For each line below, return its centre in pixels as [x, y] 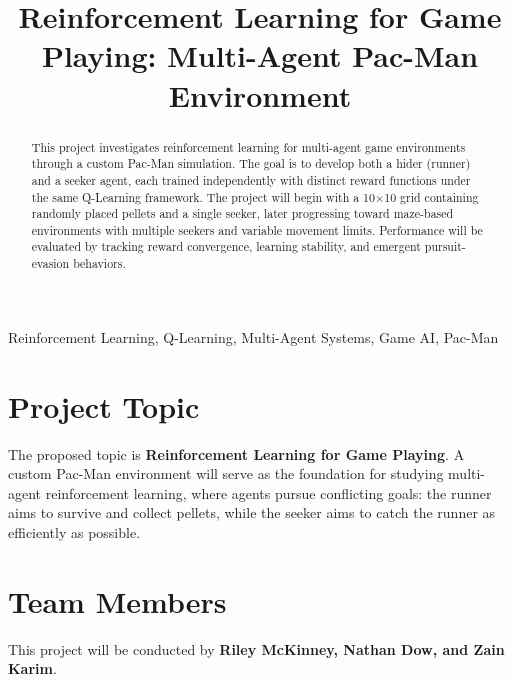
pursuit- [445, 246]
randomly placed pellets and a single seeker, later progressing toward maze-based [242, 213]
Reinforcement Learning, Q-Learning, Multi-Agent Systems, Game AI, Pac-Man [253, 336]
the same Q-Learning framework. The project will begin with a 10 [203, 196]
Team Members [117, 600]
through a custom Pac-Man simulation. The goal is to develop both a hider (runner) [251, 163]
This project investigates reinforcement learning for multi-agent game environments [248, 146]
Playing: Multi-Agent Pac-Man [260, 55]
